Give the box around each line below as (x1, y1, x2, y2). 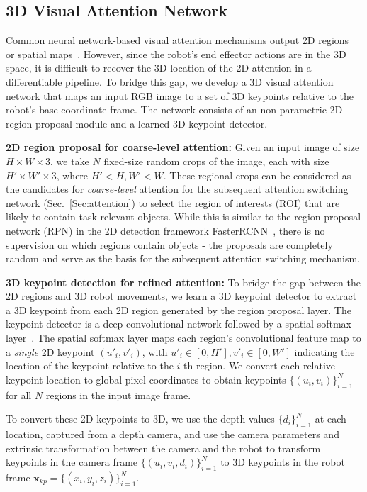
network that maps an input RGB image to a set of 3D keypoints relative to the (6, 88, 354, 103)
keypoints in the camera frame (6, 454, 138, 469)
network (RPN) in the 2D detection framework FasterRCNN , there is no (6, 223, 325, 237)
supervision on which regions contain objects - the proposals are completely (6, 237, 333, 252)
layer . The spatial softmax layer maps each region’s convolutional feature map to (6, 330, 361, 345)
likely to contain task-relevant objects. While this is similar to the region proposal (6, 209, 361, 224)
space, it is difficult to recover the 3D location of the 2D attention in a (6, 60, 312, 75)
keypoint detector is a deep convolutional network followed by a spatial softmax (6, 316, 351, 331)
